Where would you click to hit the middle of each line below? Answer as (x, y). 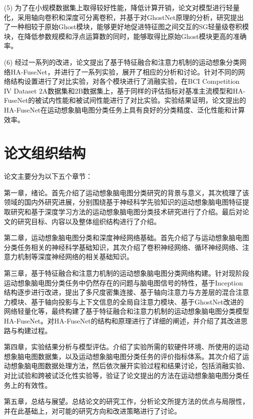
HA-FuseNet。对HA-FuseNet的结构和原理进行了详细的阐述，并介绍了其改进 (122, 320)
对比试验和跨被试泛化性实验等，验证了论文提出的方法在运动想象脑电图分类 (123, 375)
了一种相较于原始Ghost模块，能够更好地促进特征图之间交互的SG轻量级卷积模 (126, 27)
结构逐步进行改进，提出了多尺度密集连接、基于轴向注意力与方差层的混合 (120, 292)
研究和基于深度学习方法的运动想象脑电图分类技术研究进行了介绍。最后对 (126, 212)
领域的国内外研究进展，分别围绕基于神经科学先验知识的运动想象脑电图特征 (123, 202)
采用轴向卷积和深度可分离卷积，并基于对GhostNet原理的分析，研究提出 (130, 17)
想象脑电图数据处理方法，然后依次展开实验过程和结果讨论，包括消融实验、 (130, 366)
